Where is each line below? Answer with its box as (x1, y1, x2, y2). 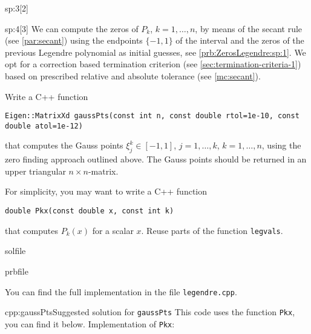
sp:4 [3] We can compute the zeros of (5, 22, 139, 35)
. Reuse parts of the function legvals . (141, 224, 283, 236)
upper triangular (5, 164, 66, 177)
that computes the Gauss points (5, 139, 123, 152)
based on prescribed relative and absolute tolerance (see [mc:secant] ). (5, 69, 261, 82)
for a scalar (92, 224, 134, 236)
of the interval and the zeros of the (175, 34, 304, 47)
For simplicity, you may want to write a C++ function (5, 185, 208, 198)
